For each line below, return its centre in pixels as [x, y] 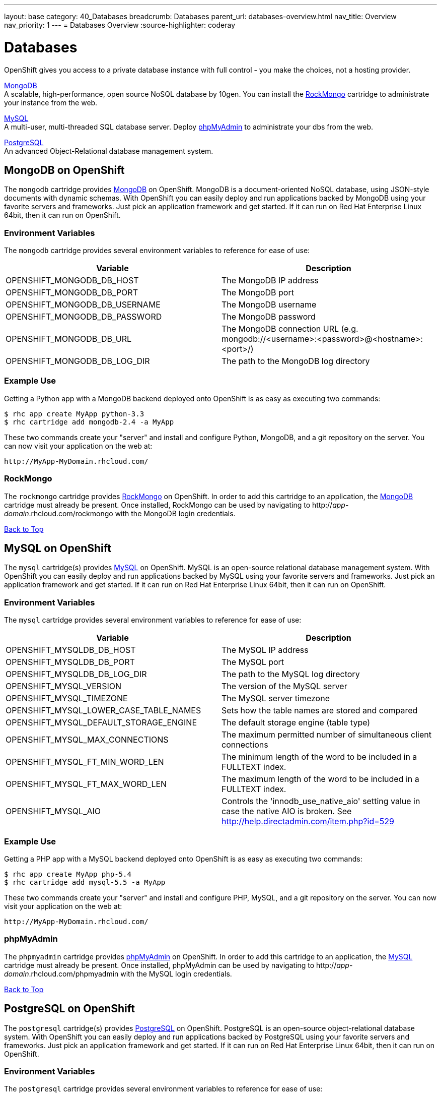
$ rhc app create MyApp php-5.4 [68, 874]
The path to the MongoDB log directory [296, 361]
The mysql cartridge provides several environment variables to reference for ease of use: [153, 620]
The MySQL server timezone [276, 698]
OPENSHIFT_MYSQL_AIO [53, 811]
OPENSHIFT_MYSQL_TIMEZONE [67, 698]
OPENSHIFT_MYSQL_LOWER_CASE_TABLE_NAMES [103, 711]
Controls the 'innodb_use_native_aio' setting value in [321, 801]
